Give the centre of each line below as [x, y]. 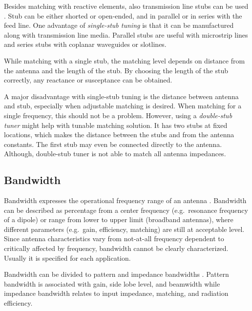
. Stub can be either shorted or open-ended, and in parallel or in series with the [123, 15]
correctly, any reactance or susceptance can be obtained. [88, 80]
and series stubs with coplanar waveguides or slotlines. [85, 44]
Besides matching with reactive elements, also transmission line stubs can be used [126, 6]
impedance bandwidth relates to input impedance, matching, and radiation [116, 293]
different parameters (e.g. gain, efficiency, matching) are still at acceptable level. [124, 229]
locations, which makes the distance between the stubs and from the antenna [119, 135]
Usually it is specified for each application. [67, 258]
